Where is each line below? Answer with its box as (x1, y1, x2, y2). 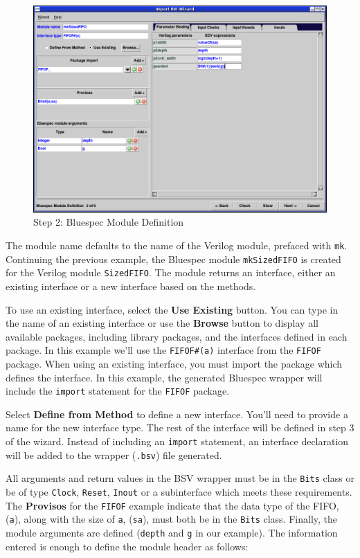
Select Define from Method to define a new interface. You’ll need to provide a (6, 406, 348, 421)
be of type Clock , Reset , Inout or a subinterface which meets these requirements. (6, 485, 352, 498)
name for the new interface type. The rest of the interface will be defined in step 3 (6, 420, 354, 435)
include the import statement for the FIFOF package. (6, 384, 230, 398)
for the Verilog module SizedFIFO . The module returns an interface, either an (6, 265, 336, 280)
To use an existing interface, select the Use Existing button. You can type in (6, 302, 339, 316)
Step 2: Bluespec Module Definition (33, 215, 184, 229)
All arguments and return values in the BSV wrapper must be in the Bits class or (6, 471, 354, 485)
